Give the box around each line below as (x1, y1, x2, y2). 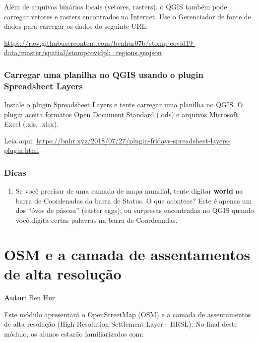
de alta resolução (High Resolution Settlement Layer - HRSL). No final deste (4, 319, 238, 329)
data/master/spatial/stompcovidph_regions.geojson (4, 47, 162, 58)
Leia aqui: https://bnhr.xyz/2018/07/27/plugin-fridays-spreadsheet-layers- (4, 135, 230, 145)
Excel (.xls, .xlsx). (4, 119, 59, 129)
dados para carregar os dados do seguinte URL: (4, 21, 148, 31)
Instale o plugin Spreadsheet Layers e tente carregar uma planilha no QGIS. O (4, 99, 243, 110)
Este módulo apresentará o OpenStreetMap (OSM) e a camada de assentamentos (4, 309, 251, 319)
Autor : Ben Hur (4, 292, 55, 302)
